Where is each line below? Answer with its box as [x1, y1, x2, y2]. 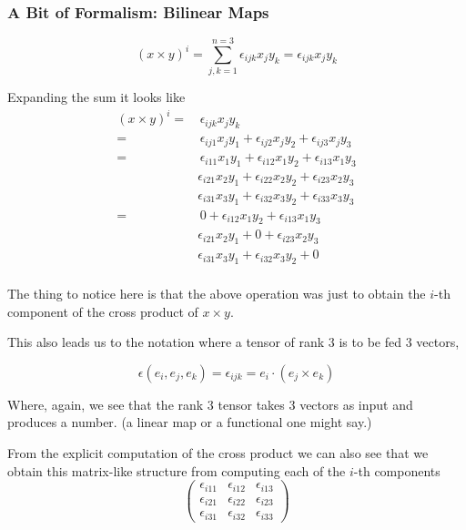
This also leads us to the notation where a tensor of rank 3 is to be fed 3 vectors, [7, 332, 460, 352]
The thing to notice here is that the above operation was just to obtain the [7, 284, 426, 303]
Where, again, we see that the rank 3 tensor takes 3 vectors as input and [7, 394, 413, 413]
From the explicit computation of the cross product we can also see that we [7, 443, 429, 463]
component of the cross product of [7, 301, 198, 321]
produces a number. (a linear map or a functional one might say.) [7, 413, 372, 432]
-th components [353, 461, 441, 480]
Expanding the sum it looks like [7, 87, 186, 107]
